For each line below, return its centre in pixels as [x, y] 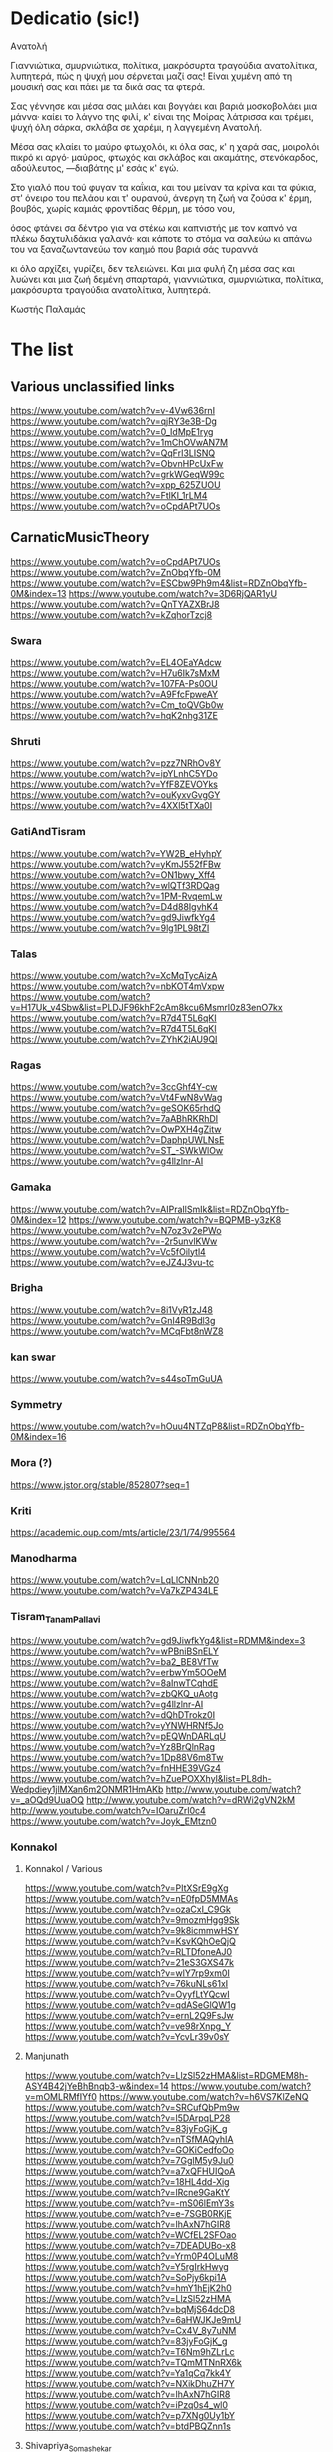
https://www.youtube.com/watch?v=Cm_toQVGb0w [117, 705]
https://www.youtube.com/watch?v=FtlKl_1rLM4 [109, 495]
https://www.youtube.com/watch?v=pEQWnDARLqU [118, 1736]
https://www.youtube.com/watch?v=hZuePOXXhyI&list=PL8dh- [141, 1778]
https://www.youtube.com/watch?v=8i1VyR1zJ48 [111, 1309]
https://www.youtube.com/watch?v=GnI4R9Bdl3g [113, 1320]
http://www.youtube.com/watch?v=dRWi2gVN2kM [191, 1799]
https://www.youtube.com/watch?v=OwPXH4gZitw [116, 1129]
